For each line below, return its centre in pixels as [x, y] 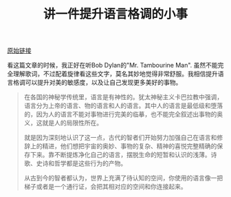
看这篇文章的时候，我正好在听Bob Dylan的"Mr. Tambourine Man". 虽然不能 [112, 65]
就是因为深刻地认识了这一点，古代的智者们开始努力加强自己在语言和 [120, 138]
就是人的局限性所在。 [73, 123]
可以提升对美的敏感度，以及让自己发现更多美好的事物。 [103, 83]
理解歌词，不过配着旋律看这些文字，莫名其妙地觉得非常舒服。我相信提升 [115, 74]
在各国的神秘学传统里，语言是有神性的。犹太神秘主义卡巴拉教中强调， [123, 97]
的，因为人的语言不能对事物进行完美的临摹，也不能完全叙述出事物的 [120, 114]
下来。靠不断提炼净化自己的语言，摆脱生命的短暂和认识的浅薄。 [120, 155]
